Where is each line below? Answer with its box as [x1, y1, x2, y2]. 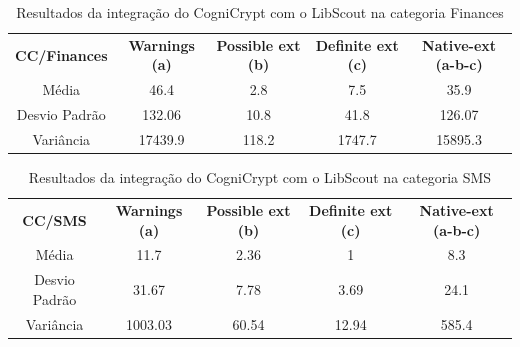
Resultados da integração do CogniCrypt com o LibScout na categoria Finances [16, 2, 504, 22]
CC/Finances [15, 44, 108, 65]
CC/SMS [22, 209, 87, 230]
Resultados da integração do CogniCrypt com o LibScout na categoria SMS [28, 167, 492, 188]
